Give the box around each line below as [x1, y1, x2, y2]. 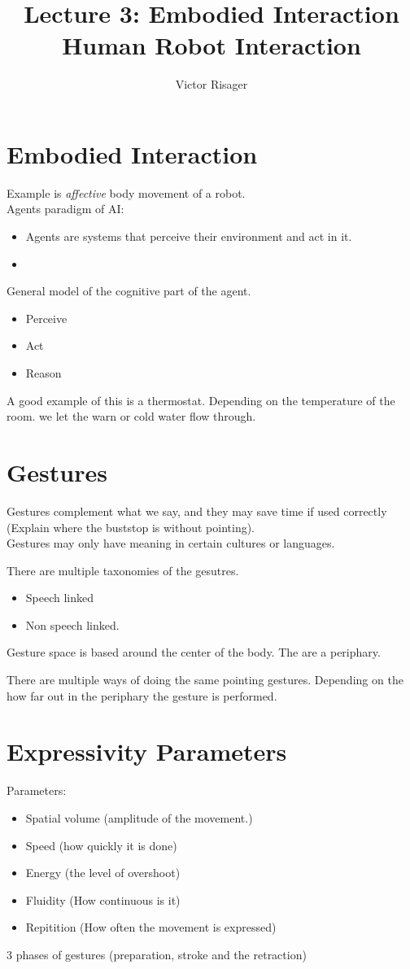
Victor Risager [175, 76, 248, 93]
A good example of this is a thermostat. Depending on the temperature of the [7, 391, 395, 408]
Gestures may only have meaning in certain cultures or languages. [7, 535, 335, 552]
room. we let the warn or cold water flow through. [7, 408, 256, 425]
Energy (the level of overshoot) [25, 864, 181, 881]
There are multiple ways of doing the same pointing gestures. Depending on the [7, 671, 403, 688]
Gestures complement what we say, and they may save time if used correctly [7, 502, 387, 519]
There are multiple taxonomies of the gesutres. [7, 561, 239, 578]
